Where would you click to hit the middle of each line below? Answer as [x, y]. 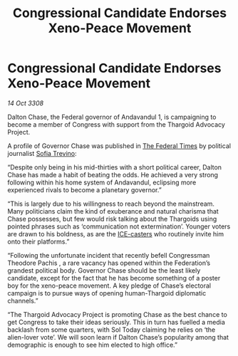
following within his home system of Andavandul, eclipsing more [102, 182]
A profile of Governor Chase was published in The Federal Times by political [119, 146]
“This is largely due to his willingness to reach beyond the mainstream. [111, 204]
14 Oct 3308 [26, 103]
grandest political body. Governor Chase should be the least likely [104, 270]
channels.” [23, 300]
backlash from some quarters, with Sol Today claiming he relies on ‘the [112, 330]
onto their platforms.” [38, 241]
